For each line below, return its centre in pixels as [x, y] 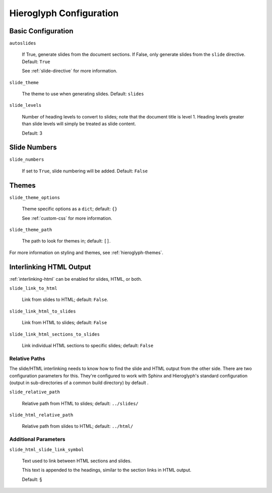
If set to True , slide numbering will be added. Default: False [85, 171]
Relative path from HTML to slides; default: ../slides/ [80, 403]
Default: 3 [32, 133]
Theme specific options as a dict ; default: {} [70, 209]
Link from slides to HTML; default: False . [65, 299]
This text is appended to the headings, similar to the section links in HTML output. [107, 470]
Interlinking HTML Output [50, 267]
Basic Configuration [41, 31]
